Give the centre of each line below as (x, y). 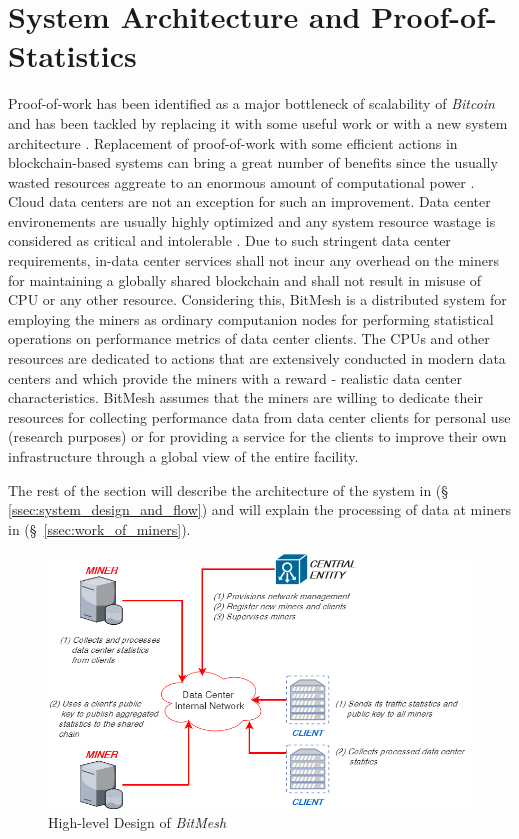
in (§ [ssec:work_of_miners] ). (99, 528)
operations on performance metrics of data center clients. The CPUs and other (249, 338)
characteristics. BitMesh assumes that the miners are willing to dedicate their (245, 397)
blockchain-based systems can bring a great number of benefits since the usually (253, 162)
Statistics (72, 55)
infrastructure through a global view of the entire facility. (183, 456)
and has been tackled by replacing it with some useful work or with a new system (258, 122)
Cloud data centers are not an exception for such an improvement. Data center (249, 201)
